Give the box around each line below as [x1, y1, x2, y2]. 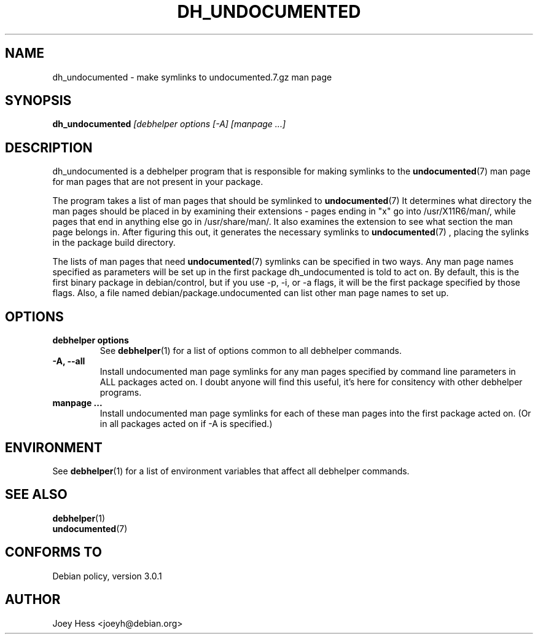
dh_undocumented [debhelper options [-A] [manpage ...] [52, 119, 286, 130]
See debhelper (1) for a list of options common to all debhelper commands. [99, 345, 402, 356]
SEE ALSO [5, 487, 68, 503]
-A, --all [52, 356, 85, 367]
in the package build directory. [52, 237, 176, 248]
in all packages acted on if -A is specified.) [99, 418, 273, 429]
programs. [99, 387, 142, 398]
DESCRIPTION [5, 139, 93, 155]
